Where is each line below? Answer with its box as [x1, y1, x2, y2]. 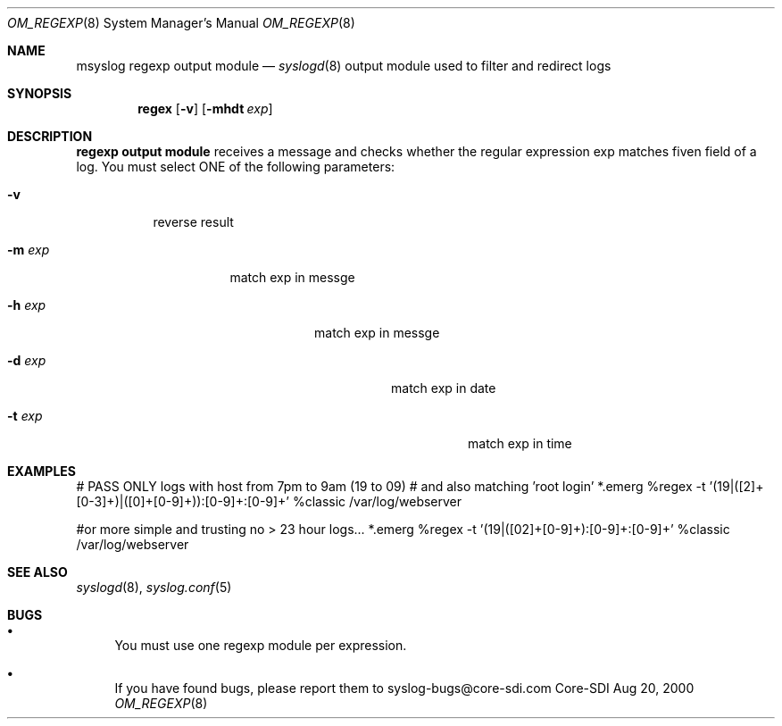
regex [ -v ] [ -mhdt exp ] [137, 101, 273, 116]
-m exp [7, 242, 50, 257]
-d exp [7, 353, 46, 368]
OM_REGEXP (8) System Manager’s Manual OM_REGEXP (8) [7, 15, 355, 30]
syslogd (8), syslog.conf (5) [76, 580, 232, 595]
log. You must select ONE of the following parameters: [76, 159, 395, 174]
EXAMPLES [7, 463, 76, 479]
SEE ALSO [7, 564, 68, 580]
